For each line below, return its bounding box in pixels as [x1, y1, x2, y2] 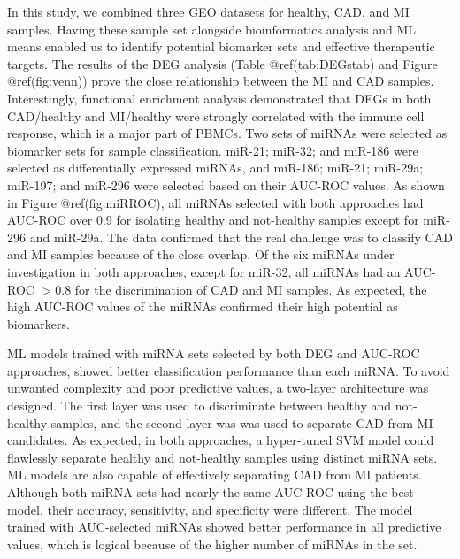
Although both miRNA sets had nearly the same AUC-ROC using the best [7, 483, 414, 502]
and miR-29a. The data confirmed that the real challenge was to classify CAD [29, 227, 453, 246]
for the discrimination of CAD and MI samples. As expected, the [74, 279, 427, 298]
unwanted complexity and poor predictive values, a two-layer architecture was [7, 379, 429, 397]
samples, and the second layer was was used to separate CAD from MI [50, 413, 433, 432]
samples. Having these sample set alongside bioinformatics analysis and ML [7, 19, 417, 38]
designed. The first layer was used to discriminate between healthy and [7, 396, 392, 415]
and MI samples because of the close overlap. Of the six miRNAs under [7, 245, 395, 264]
